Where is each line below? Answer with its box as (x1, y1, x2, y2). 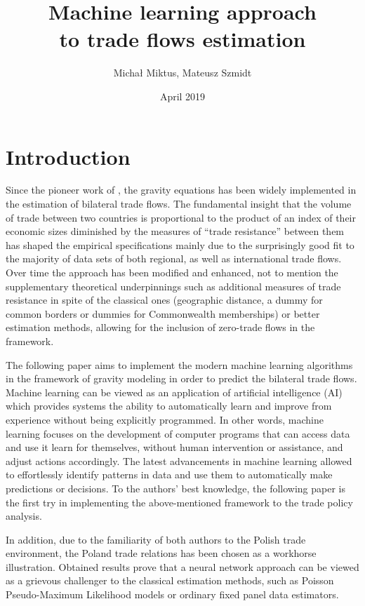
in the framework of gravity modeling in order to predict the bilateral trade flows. (6, 371, 357, 386)
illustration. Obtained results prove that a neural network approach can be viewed (6, 559, 359, 574)
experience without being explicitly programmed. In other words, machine (6, 412, 324, 426)
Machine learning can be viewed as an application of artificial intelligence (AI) (6, 384, 343, 399)
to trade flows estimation (59, 25, 306, 53)
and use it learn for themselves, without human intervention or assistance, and (6, 440, 343, 454)
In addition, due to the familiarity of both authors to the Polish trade (6, 532, 306, 546)
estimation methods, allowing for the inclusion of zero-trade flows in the (6, 320, 315, 335)
